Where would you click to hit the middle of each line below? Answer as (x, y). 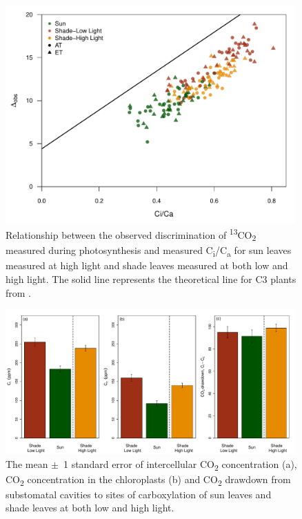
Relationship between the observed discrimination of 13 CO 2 (131, 235)
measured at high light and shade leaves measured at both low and (147, 265)
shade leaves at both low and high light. (90, 508)
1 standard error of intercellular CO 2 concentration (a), (180, 464)
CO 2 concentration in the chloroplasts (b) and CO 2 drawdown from (148, 480)
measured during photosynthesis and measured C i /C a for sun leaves (149, 251)
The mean (27, 463)
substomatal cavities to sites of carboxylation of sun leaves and (139, 494)
